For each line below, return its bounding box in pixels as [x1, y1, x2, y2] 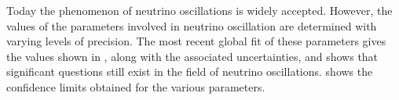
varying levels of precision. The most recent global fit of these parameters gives [6, 33, 386, 49]
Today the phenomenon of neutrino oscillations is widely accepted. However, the [6, 2, 393, 18]
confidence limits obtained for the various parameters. [6, 78, 265, 95]
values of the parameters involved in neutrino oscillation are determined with [6, 17, 377, 34]
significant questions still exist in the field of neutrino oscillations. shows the [6, 63, 373, 80]
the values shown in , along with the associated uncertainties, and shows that [6, 48, 379, 64]
